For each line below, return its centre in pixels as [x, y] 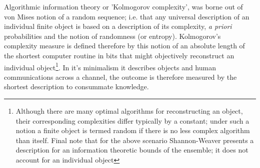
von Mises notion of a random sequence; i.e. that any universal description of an [127, 16]
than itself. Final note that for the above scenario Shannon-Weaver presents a [135, 140]
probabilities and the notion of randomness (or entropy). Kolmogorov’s [112, 36]
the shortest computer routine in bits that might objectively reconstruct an [119, 55]
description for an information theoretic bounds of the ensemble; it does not [132, 150]
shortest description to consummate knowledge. [76, 86]
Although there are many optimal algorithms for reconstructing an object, [129, 111]
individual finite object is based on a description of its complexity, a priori [118, 26]
